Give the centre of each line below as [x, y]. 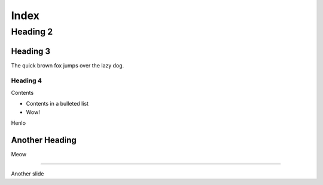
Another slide [28, 174]
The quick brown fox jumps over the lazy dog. [68, 65]
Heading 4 [26, 81]
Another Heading [44, 140]
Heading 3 [31, 51]
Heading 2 [32, 32]
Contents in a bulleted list [57, 104]
